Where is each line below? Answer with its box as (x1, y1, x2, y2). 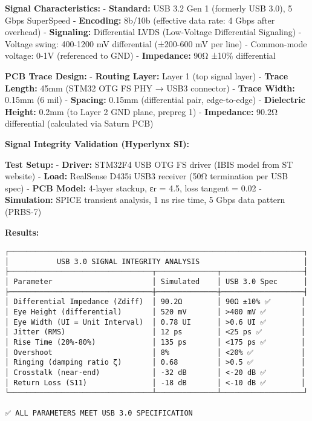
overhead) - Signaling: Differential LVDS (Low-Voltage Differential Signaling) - (5, 25, 302, 38)
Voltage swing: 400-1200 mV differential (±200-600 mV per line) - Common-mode (5, 37, 307, 50)
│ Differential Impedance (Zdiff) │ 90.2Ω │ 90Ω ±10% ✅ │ (5, 297, 305, 307)
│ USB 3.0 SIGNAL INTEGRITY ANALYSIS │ (5, 257, 308, 266)
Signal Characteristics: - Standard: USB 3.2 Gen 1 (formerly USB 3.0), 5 (5, 2, 293, 14)
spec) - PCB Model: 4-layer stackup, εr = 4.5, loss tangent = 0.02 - (5, 181, 262, 194)
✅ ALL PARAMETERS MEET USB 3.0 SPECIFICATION (5, 408, 193, 417)
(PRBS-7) (5, 205, 42, 217)
